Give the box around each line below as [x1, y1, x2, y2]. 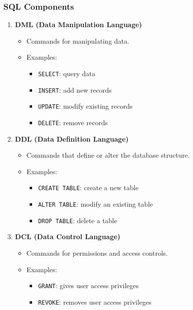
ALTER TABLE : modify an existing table [38, 199, 153, 209]
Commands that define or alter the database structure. [26, 150, 190, 160]
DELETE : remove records [38, 117, 108, 127]
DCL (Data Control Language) [15, 231, 121, 242]
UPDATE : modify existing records [38, 101, 133, 111]
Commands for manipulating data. [26, 35, 129, 46]
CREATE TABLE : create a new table [38, 182, 139, 193]
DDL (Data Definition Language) [15, 133, 129, 144]
